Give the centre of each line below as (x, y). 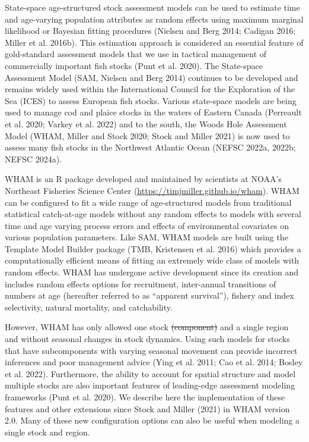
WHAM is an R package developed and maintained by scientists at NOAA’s (143, 179)
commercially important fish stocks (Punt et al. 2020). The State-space (134, 65)
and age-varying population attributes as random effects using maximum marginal (154, 19)
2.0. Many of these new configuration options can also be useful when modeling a (152, 420)
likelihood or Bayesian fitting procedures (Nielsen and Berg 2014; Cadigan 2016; (150, 31)
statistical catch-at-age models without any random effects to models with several (153, 214)
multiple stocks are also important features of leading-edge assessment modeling (150, 385)
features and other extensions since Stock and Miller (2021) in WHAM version (147, 408)
